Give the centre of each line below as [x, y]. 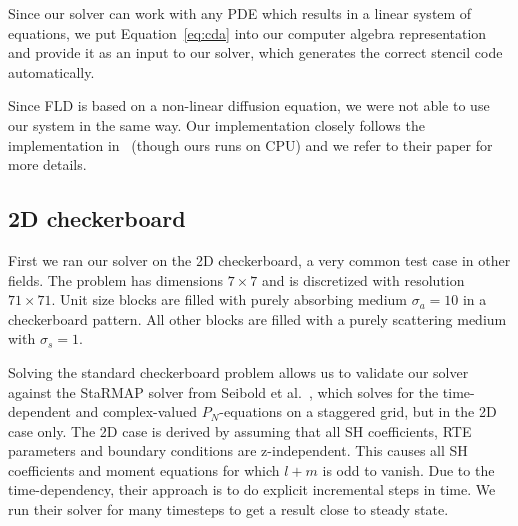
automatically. [51, 71]
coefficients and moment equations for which [144, 469]
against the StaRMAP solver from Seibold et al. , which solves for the [223, 391]
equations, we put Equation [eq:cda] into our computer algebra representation [247, 32]
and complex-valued [136, 411]
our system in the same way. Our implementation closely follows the [216, 124]
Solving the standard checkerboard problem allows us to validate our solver [238, 371]
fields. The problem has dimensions [116, 279]
